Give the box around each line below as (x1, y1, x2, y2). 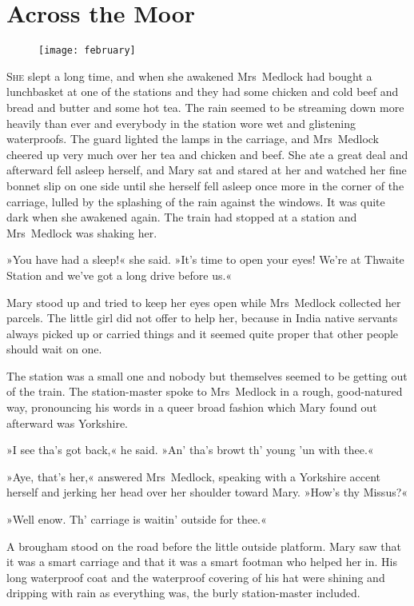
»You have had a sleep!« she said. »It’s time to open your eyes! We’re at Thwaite (6, 251, 404, 268)
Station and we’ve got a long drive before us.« (6, 266, 233, 283)
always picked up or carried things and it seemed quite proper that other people (6, 325, 399, 341)
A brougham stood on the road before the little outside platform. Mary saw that (6, 537, 401, 554)
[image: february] (38, 45, 136, 57)
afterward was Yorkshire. (6, 414, 128, 431)
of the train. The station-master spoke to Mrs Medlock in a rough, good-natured (6, 383, 403, 400)
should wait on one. (6, 341, 102, 357)
